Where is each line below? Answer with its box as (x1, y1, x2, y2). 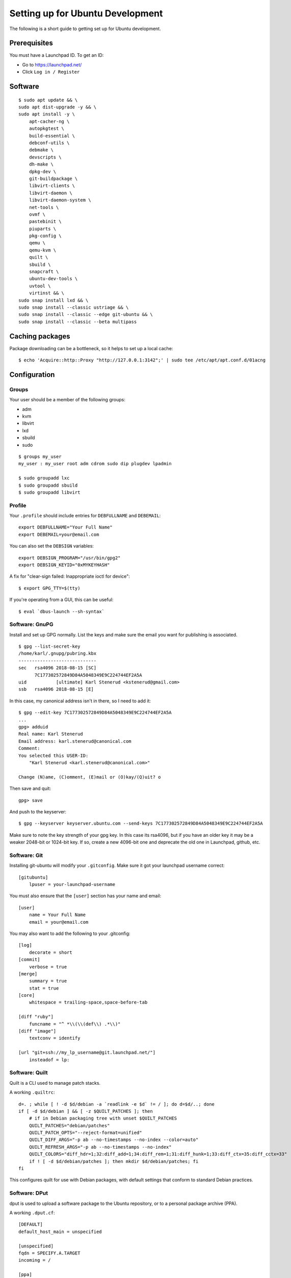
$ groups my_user (18, 453, 62, 460)
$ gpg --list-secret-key (18, 644, 81, 649)
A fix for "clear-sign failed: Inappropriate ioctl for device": (9, 573, 130, 580)
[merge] (18, 971, 38, 976)
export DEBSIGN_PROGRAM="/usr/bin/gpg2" (18, 555, 121, 561)
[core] (18, 992, 35, 998)
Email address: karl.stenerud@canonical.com (18, 738, 132, 744)
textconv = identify (29, 1035, 81, 1041)
